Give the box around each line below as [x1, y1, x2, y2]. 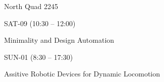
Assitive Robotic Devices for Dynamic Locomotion [4, 68, 160, 79]
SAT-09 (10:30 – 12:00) [4, 18, 76, 28]
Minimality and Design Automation [4, 35, 115, 45]
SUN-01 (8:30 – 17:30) [4, 51, 73, 62]
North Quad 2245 [4, 1, 59, 11]
